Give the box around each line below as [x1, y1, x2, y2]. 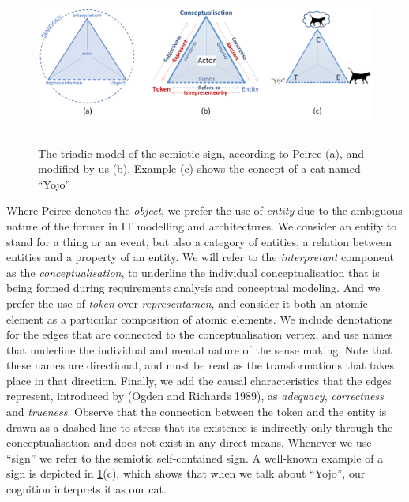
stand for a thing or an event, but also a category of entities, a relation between [6, 233, 392, 249]
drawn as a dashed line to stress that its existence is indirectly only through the [6, 418, 393, 435]
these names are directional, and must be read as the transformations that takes [6, 357, 395, 373]
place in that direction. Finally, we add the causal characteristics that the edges [6, 372, 392, 388]
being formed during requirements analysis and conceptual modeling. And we [6, 279, 381, 296]
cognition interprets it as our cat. [6, 481, 167, 497]
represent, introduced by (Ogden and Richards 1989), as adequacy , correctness [6, 388, 384, 404]
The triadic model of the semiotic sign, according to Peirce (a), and [38, 144, 365, 161]
